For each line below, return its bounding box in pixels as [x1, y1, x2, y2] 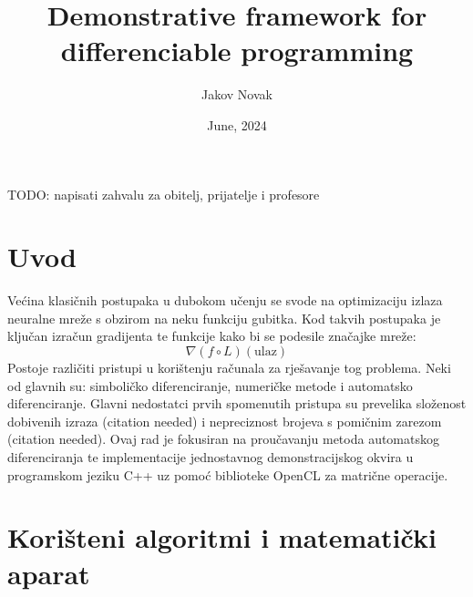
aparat [7, 554, 90, 592]
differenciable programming [60, 32, 414, 69]
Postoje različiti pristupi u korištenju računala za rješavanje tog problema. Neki [7, 358, 451, 376]
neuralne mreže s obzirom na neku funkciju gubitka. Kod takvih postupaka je [7, 308, 441, 327]
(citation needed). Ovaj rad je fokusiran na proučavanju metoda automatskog [7, 429, 439, 448]
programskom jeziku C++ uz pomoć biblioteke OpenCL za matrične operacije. [7, 465, 448, 484]
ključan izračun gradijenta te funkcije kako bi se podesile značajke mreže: [7, 326, 416, 345]
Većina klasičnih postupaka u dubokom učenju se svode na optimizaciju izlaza [7, 291, 443, 310]
